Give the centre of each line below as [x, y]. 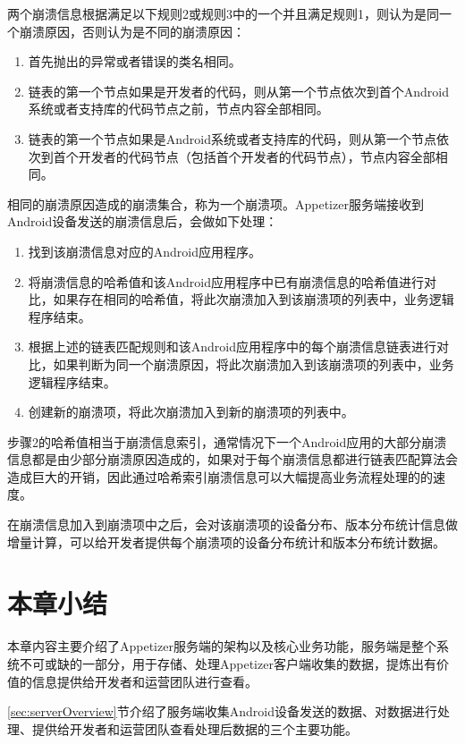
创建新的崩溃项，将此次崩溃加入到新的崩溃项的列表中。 [191, 412]
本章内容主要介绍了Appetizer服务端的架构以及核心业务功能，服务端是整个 [222, 646]
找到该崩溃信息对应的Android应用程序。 [145, 251]
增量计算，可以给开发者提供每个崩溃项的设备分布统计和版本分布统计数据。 [226, 541]
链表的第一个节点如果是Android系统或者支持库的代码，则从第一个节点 [232, 138]
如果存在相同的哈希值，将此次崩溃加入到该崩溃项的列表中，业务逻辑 [254, 299]
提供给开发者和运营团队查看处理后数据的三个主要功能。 [194, 728]
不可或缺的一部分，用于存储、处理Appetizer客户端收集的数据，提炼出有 [228, 663]
